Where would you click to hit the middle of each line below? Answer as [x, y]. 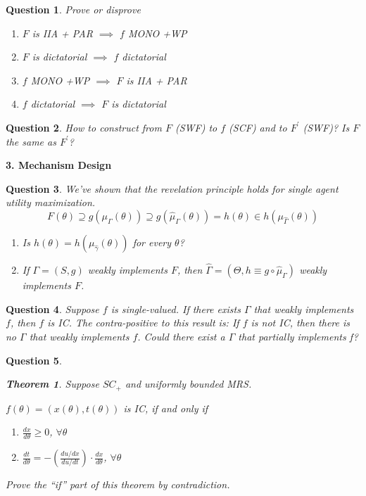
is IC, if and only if [166, 408]
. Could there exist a [181, 336]
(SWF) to [196, 127]
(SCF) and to [258, 127]
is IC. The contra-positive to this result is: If [143, 323]
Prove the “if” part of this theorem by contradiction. [118, 484]
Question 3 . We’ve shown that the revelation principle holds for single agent [172, 188]
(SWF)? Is [326, 127]
